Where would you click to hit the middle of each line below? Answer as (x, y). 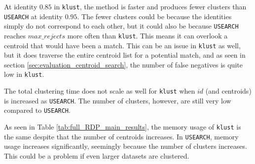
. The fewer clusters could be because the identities (154, 16)
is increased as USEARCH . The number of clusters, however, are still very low (118, 100)
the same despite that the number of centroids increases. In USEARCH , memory (121, 136)
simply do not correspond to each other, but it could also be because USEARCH (121, 26)
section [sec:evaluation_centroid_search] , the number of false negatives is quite (123, 64)
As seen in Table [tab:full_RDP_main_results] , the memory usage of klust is (123, 127)
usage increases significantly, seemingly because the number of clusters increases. (126, 146)
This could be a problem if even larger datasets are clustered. (97, 156)
